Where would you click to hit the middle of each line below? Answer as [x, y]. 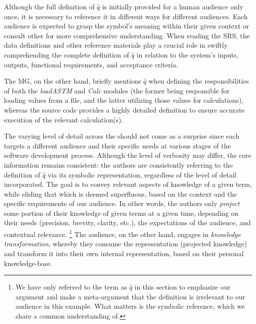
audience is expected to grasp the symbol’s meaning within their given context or [127, 26]
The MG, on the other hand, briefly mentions [73, 81]
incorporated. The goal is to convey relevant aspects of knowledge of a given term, [128, 184]
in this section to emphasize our [183, 287]
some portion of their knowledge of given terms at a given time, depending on [121, 213]
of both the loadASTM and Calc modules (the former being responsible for [117, 90]
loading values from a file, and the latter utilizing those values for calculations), [124, 100]
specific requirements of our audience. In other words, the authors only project [122, 203]
